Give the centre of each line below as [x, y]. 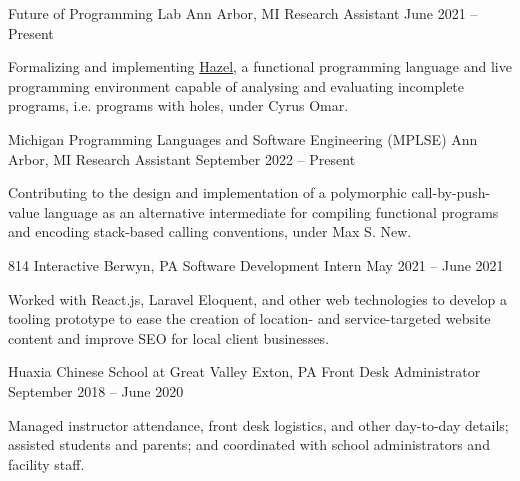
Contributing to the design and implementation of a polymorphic [207, 192]
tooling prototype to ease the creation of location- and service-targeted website [249, 318]
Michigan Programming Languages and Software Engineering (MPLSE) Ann [243, 138]
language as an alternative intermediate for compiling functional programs [271, 211]
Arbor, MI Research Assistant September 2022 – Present [182, 158]
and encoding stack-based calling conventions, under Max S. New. [210, 231]
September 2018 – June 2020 [96, 390]
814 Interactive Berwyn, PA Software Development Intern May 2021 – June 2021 [256, 264]
